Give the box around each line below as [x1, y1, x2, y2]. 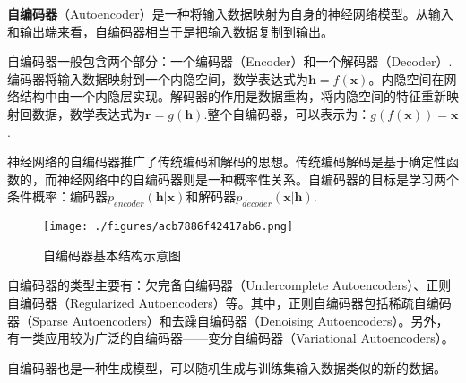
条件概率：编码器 [7, 187, 108, 206]
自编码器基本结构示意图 [43, 245, 181, 264]
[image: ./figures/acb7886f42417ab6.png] [43, 220, 294, 234]
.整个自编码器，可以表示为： [203, 104, 371, 123]
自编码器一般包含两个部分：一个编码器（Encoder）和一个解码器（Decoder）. [7, 52, 453, 71]
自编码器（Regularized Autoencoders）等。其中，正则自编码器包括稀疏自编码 [7, 293, 452, 311]
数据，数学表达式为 [31, 104, 145, 123]
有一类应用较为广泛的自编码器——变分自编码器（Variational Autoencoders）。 [7, 328, 454, 347]
